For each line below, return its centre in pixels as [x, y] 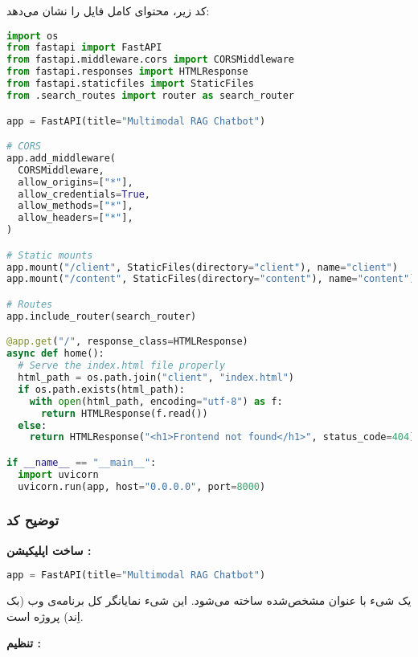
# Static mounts [50, 255]
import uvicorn [58, 474]
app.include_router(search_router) [102, 316]
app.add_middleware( [61, 158]
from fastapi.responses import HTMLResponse [127, 72]
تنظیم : [24, 643]
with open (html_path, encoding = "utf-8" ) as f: [156, 401]
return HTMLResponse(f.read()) [124, 413]
